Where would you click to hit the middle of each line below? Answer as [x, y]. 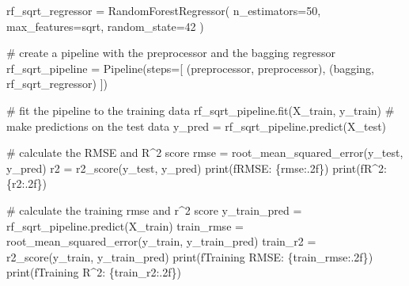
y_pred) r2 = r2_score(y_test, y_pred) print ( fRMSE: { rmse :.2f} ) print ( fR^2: [197, 168]
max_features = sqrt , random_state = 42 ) [105, 26]
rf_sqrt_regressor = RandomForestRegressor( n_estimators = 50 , [164, 10]
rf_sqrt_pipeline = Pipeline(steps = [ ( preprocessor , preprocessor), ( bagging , [190, 68]
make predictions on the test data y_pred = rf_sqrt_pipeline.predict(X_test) [197, 126]
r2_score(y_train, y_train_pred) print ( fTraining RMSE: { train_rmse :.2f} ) [190, 256]
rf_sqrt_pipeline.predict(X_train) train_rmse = [125, 225]
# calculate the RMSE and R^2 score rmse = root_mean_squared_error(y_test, [205, 153]
